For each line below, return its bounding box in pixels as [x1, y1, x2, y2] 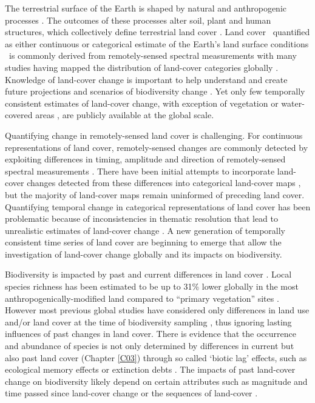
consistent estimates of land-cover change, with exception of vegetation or [5, 96, 279, 109]
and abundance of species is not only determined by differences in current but [5, 339, 294, 352]
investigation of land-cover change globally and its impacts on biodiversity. [5, 247, 282, 260]
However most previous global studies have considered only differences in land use [5, 304, 310, 316]
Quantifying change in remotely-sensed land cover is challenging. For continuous [5, 128, 303, 141]
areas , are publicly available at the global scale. [35, 108, 214, 121]
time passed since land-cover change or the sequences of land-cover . [5, 387, 258, 399]
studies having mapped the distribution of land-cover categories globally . [5, 61, 279, 73]
